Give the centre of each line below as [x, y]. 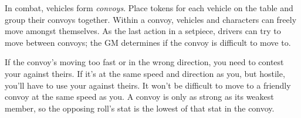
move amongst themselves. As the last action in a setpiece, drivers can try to [143, 31]
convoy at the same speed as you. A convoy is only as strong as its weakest [139, 97]
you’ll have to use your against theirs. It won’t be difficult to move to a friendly [148, 85]
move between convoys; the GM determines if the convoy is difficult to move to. [148, 42]
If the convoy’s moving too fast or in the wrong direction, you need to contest [144, 62]
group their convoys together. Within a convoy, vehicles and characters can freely [151, 19]
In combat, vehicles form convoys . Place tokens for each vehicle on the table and [149, 8]
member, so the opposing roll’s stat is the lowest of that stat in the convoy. [140, 108]
